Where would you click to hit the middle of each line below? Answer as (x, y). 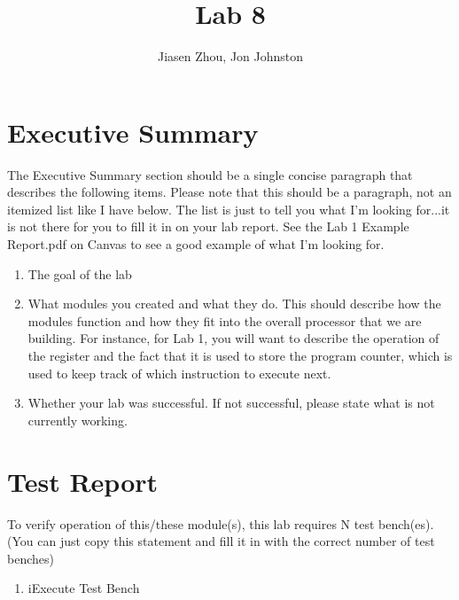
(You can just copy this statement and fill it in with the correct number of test (221, 541)
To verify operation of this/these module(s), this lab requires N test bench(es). (221, 523)
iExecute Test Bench (84, 588)
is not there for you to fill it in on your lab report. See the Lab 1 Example (208, 226)
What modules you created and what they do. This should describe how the (234, 304)
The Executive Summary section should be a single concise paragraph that (210, 174)
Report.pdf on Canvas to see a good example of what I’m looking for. (196, 244)
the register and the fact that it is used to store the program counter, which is (240, 355)
